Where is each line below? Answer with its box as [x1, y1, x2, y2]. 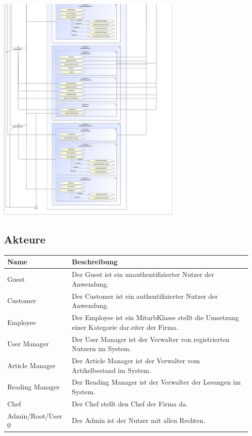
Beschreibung [72, 257, 118, 267]
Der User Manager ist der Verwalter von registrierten [72, 334, 230, 344]
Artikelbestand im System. [72, 365, 151, 375]
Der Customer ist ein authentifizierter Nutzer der [72, 291, 218, 301]
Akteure [4, 232, 46, 247]
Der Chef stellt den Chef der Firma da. [72, 398, 188, 408]
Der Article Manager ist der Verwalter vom [72, 355, 200, 365]
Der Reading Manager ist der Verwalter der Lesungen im [72, 377, 241, 387]
